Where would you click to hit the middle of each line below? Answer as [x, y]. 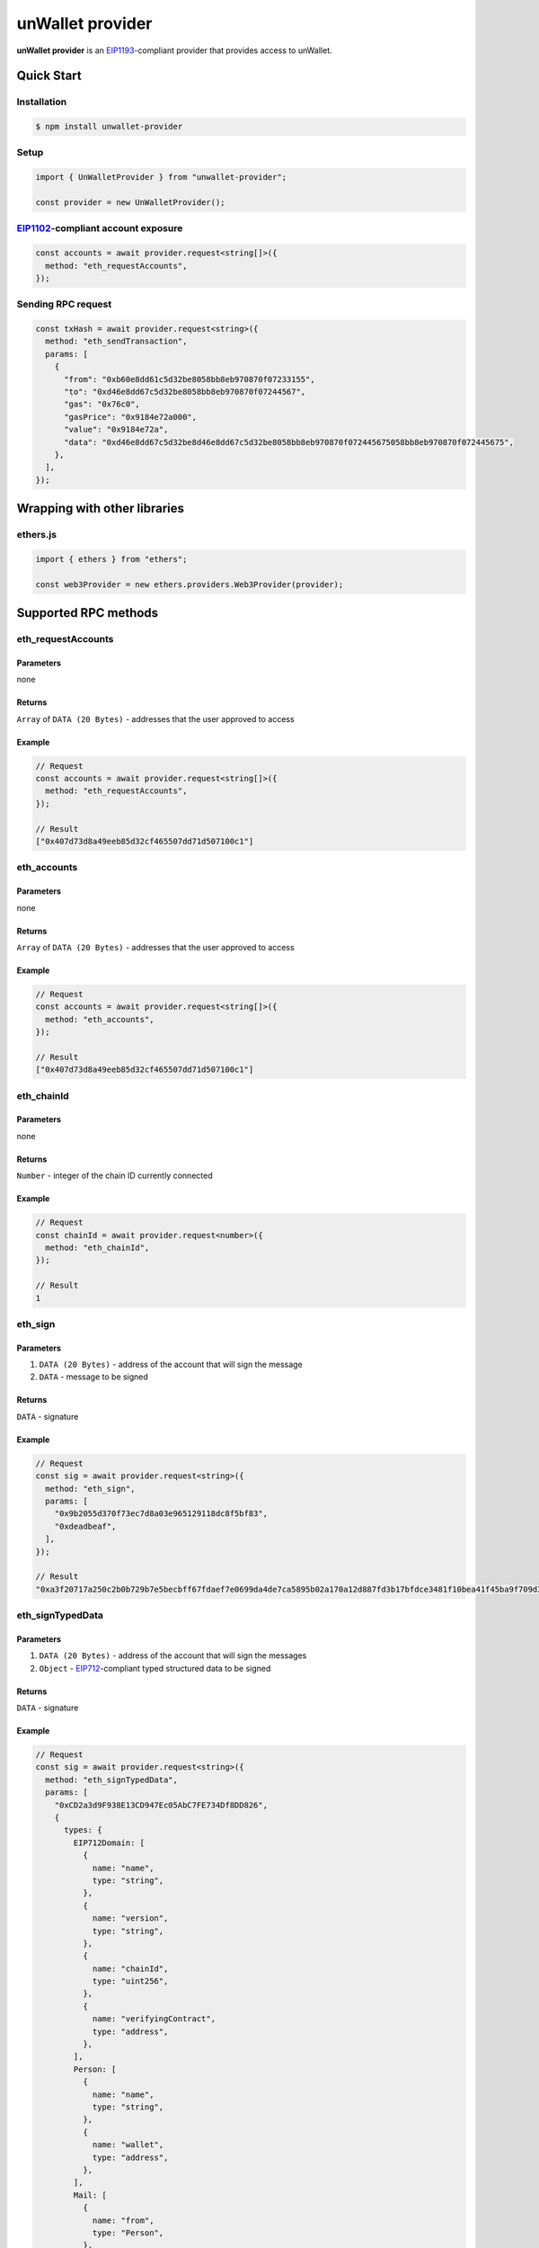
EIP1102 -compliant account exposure [100, 228]
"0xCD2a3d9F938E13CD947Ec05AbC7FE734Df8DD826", [161, 1805]
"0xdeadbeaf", [85, 1526]
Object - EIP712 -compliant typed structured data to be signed [155, 1668]
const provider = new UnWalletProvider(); [130, 203]
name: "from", [123, 2220]
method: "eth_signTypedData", [112, 1780]
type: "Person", [128, 2233]
